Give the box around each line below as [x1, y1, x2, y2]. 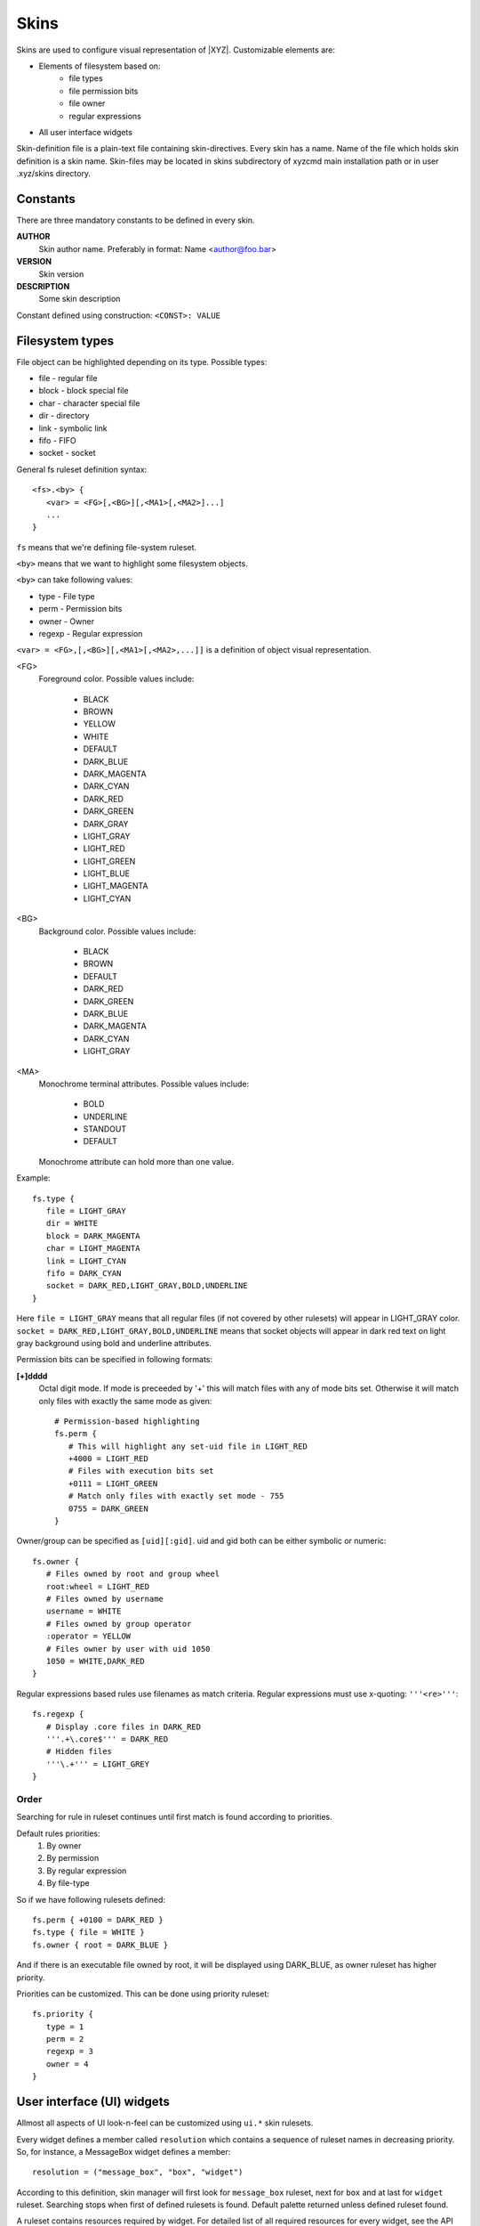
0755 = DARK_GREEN [68, 1503, 148, 1514]
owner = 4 [45, 2059, 89, 2069]
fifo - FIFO [38, 435, 77, 445]
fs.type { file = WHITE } [32, 1928, 146, 1938]
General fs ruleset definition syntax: [16, 464, 148, 475]
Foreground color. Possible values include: [38, 673, 195, 685]
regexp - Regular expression [38, 629, 143, 639]
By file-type [46, 1878, 90, 1889]
